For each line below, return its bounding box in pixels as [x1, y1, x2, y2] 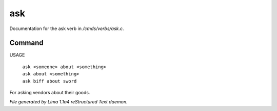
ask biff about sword [22, 78, 77, 84]
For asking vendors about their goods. [9, 90, 90, 96]
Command [9, 39, 44, 47]
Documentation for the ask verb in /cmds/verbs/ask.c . [9, 25, 124, 32]
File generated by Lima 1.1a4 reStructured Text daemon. [9, 99, 128, 105]
